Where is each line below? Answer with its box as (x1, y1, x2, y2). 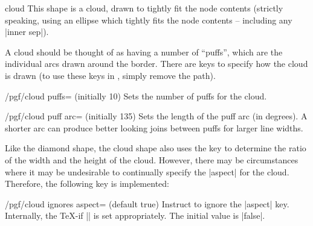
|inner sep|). (5, 25, 49, 38)
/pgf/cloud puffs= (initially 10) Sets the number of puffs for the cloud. (5, 89, 267, 102)
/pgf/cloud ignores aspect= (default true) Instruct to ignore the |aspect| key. (5, 197, 289, 210)
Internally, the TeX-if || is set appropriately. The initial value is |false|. (5, 209, 265, 222)
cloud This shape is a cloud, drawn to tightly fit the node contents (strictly (5, 2, 283, 14)
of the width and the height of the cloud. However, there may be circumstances (5, 153, 298, 166)
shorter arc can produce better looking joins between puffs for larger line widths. (5, 121, 303, 134)
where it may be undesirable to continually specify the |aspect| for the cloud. (5, 165, 289, 178)
